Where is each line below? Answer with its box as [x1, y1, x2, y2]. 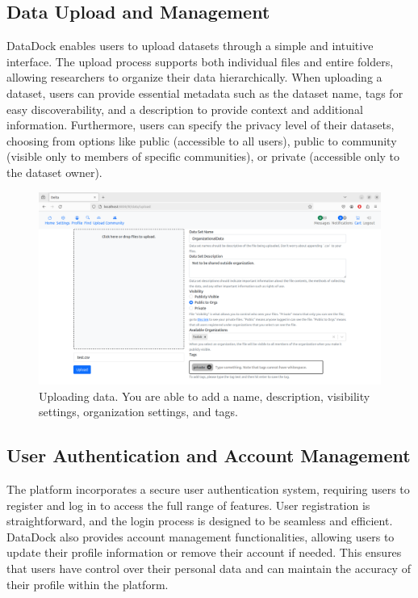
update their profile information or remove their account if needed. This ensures [6, 544, 402, 561]
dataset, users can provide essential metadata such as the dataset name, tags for [6, 84, 403, 101]
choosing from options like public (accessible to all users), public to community [6, 132, 397, 149]
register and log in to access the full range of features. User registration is [6, 496, 370, 513]
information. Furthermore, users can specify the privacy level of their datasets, [6, 116, 395, 133]
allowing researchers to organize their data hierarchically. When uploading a [6, 69, 382, 86]
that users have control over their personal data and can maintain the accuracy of [6, 560, 411, 576]
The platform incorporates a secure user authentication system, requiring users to [6, 481, 410, 498]
